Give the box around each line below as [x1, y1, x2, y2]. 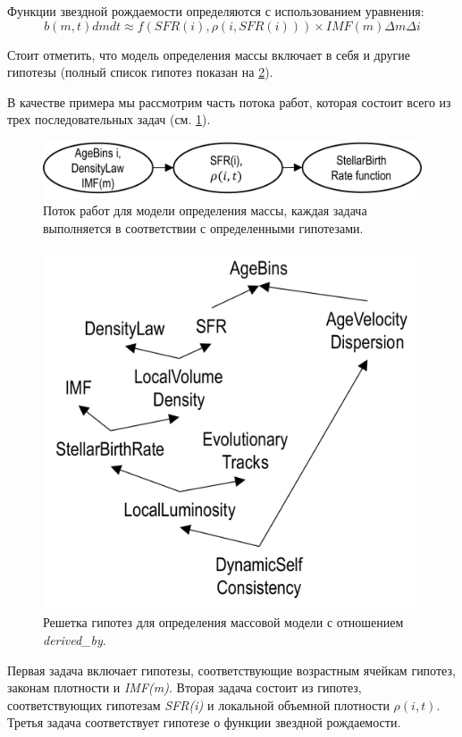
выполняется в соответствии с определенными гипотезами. [43, 218, 364, 237]
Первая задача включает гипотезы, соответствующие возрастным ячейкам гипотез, [7, 660, 456, 679]
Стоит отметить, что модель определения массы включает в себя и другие [7, 45, 410, 63]
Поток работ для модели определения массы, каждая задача [43, 201, 367, 220]
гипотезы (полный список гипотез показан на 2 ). [7, 63, 273, 81]
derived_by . [43, 631, 106, 649]
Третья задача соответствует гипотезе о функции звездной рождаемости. [7, 713, 401, 732]
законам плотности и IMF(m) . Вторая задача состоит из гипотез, [7, 678, 362, 697]
